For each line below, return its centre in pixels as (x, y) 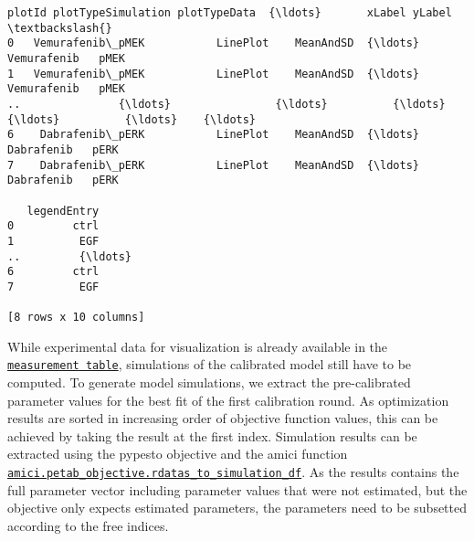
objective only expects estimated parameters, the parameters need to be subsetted (237, 508)
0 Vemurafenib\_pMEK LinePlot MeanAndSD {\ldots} (214, 43)
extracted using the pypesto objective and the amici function (178, 454)
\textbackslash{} (60, 28)
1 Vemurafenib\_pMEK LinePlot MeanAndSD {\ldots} (214, 74)
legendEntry (63, 211)
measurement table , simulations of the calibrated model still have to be (210, 364)
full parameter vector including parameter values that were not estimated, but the (237, 489)
